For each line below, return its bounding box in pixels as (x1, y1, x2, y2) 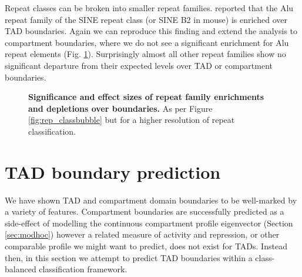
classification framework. (39, 263, 127, 275)
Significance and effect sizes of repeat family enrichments (28, 91, 264, 103)
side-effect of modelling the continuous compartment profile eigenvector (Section (5, 216, 293, 229)
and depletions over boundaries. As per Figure (28, 102, 213, 114)
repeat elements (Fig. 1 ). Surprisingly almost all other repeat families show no (5, 48, 286, 60)
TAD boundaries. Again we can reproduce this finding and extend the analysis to (5, 25, 298, 37)
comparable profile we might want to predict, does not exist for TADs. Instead (5, 240, 287, 252)
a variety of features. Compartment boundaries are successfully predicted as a (5, 205, 284, 218)
